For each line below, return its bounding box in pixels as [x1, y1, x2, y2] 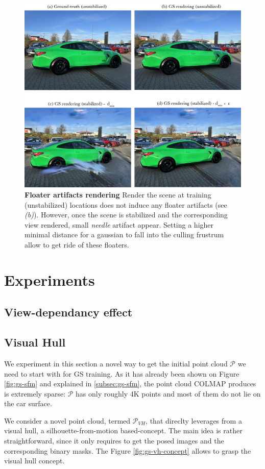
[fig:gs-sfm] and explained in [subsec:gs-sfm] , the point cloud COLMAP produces [4, 378, 256, 389]
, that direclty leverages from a [146, 415, 242, 426]
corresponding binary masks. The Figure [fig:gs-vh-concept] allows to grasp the [4, 445, 251, 456]
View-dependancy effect [4, 304, 133, 320]
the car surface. [4, 398, 52, 409]
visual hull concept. [4, 455, 65, 466]
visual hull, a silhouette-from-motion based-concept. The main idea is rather [4, 425, 243, 436]
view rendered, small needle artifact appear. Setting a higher [25, 219, 214, 230]
